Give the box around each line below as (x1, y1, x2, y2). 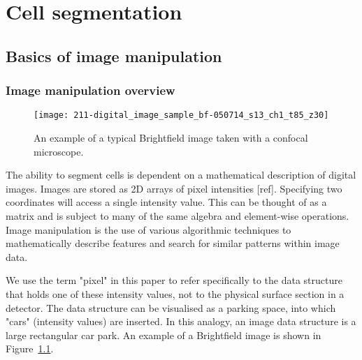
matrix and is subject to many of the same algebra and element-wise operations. (6, 209, 349, 223)
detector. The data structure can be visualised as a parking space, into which (6, 300, 336, 315)
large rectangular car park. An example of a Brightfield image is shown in (6, 327, 321, 342)
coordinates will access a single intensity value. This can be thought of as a (6, 195, 327, 209)
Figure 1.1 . (6, 341, 54, 356)
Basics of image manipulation (6, 45, 222, 66)
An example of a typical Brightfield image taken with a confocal (34, 130, 308, 145)
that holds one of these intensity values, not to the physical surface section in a (6, 286, 345, 301)
